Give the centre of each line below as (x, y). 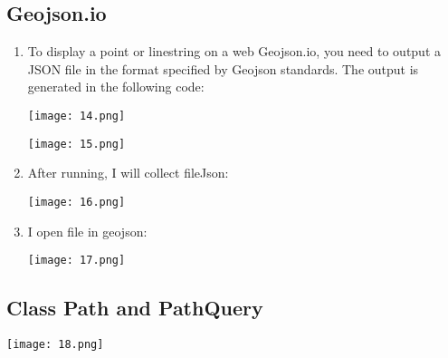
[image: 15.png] (76, 144)
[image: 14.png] (76, 116)
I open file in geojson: (87, 231)
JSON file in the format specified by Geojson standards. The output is (223, 68)
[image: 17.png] (76, 261)
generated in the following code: (116, 87)
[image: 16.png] (76, 202)
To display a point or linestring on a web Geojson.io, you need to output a (234, 51)
